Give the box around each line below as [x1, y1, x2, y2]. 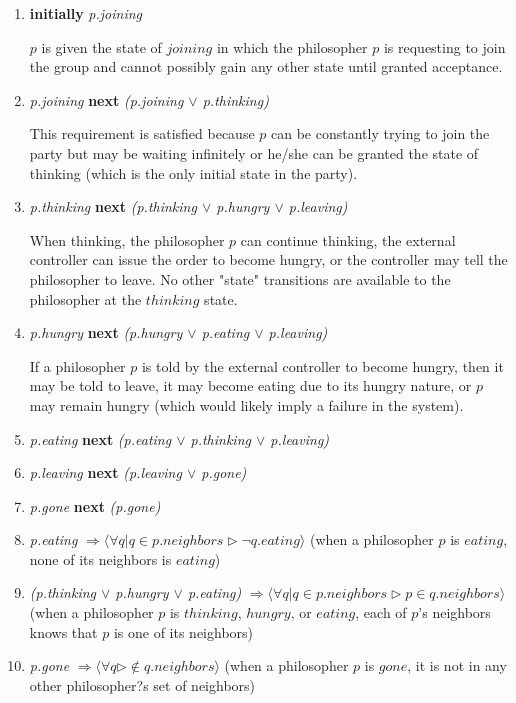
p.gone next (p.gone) [29, 495, 161, 516]
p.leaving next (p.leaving [29, 462, 182, 483]
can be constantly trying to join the [271, 123, 490, 144]
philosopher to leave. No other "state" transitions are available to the [29, 268, 451, 289]
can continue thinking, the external [240, 229, 456, 250]
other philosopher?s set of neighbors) [29, 674, 256, 695]
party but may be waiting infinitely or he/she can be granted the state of [29, 142, 479, 163]
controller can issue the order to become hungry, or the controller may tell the [29, 249, 508, 270]
